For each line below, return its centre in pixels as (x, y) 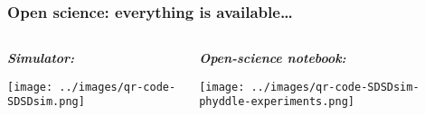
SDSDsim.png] (46, 102)
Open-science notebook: (273, 58)
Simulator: (41, 58)
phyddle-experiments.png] (277, 102)
